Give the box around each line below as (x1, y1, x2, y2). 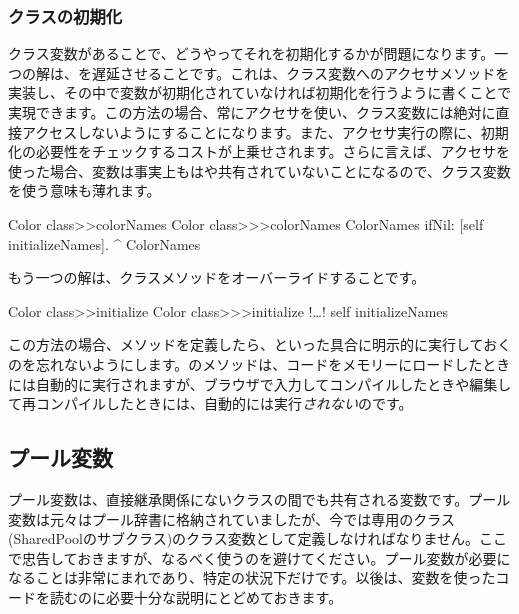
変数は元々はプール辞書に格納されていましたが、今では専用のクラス (8, 508, 456, 529)
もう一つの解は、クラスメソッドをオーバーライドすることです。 (8, 267, 426, 288)
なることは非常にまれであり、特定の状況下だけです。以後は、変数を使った (8, 567, 496, 588)
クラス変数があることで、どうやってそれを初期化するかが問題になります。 (8, 43, 495, 64)
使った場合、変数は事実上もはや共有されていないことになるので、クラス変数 (8, 160, 511, 181)
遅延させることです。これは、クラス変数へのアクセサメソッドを (91, 62, 510, 83)
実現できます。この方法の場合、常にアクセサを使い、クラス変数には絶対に (8, 102, 496, 122)
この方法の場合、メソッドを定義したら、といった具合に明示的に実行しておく (8, 334, 512, 355)
